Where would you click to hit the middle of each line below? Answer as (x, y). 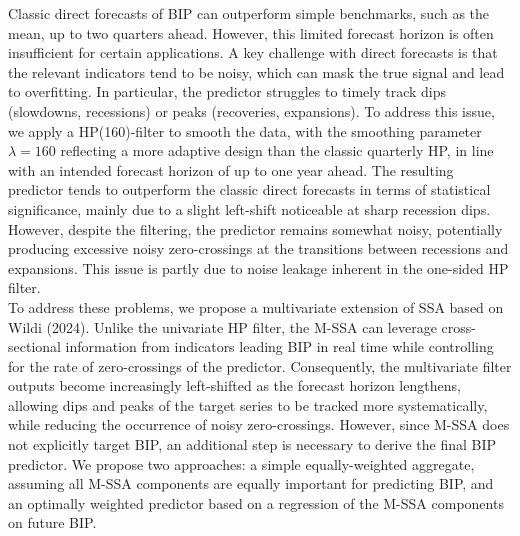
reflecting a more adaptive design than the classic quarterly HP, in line (277, 150)
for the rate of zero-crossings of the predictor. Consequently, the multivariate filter (260, 365)
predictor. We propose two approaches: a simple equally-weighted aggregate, (241, 463)
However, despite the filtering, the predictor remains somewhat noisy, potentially (255, 228)
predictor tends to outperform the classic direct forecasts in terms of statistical (249, 189)
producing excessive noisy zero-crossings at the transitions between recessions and (258, 248)
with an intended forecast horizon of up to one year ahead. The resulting (231, 169)
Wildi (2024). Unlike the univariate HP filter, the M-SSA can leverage (222, 326)
